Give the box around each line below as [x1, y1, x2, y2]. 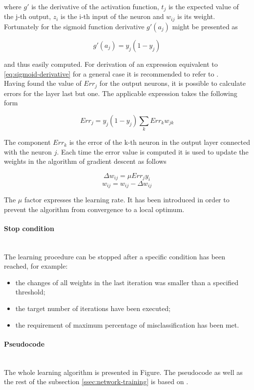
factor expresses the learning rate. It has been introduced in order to [24, 195, 230, 205]
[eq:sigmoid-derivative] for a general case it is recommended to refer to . [4, 68, 219, 78]
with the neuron [4, 146, 52, 156]
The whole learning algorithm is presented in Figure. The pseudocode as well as [4, 367, 243, 377]
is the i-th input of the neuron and [61, 11, 164, 21]
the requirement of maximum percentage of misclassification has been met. [15, 319, 239, 330]
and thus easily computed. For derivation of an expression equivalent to [4, 58, 218, 69]
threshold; [15, 287, 45, 297]
